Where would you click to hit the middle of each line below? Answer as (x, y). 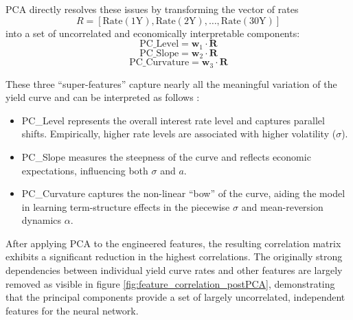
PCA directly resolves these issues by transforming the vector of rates (152, 9)
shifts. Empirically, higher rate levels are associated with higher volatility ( (179, 134)
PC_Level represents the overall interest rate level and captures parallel (173, 120)
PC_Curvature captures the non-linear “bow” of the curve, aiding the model (183, 193)
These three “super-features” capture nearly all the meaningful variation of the (171, 83)
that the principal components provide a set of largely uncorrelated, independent (175, 297)
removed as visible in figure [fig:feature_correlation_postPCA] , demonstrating (170, 283)
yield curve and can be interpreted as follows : (103, 97)
